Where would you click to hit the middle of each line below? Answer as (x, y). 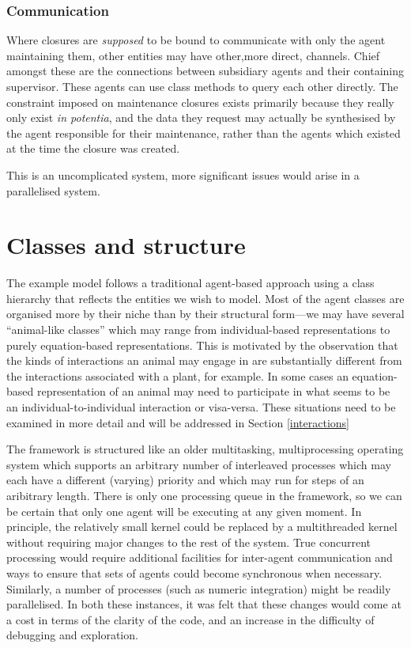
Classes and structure (126, 245)
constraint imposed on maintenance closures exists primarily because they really (200, 102)
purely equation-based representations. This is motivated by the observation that (202, 345)
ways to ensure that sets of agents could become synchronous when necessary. (194, 572)
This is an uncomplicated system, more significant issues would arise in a (183, 174)
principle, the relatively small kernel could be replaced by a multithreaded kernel (202, 527)
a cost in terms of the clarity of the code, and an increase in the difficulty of (190, 619)
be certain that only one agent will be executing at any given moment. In (184, 511)
